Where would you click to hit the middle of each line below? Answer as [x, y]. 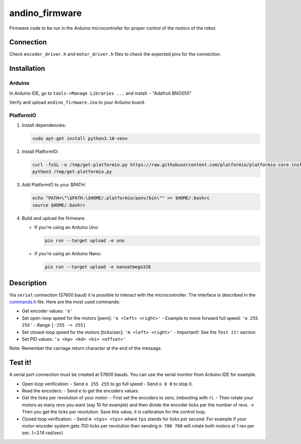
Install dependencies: [44, 125]
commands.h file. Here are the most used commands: [65, 302]
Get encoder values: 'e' [47, 311]
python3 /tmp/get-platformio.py [72, 172]
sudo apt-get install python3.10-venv [80, 139]
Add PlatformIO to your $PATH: [54, 185]
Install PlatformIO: [40, 152]
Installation [27, 68]
